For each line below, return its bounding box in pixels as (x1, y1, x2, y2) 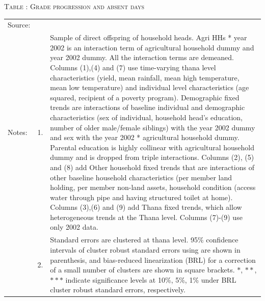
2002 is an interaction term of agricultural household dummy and (50, 42, 254, 52)
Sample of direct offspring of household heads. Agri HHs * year (50, 32, 247, 43)
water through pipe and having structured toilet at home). (50, 191, 233, 202)
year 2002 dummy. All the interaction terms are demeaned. (50, 52, 234, 63)
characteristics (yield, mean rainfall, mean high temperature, (50, 72, 240, 83)
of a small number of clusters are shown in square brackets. (50, 264, 235, 275)
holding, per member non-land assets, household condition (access (50, 182, 256, 193)
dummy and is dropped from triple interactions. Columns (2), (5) (50, 152, 254, 162)
